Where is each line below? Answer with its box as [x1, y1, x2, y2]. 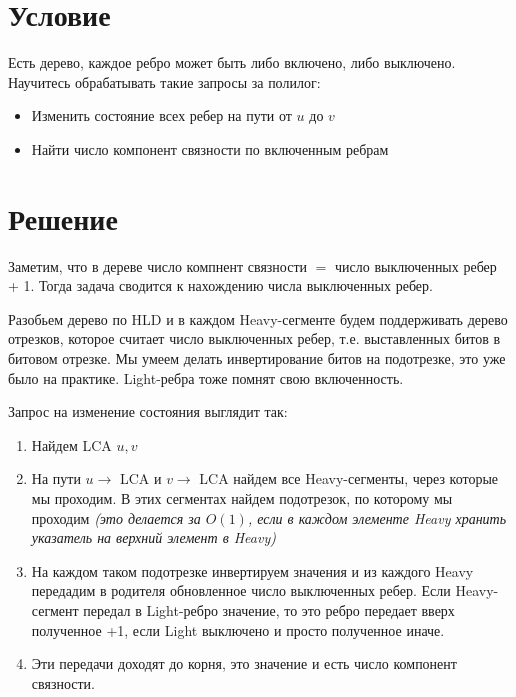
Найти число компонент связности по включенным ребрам [31, 138, 389, 159]
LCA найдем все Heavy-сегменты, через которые [199, 468, 499, 489]
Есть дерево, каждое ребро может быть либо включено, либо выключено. [8, 52, 456, 73]
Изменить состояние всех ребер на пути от [31, 105, 292, 126]
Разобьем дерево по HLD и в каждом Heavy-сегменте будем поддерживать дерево [8, 308, 508, 329]
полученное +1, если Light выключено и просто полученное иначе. [31, 619, 445, 640]
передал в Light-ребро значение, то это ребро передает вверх [83, 599, 455, 620]
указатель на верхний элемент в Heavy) [31, 527, 276, 548]
